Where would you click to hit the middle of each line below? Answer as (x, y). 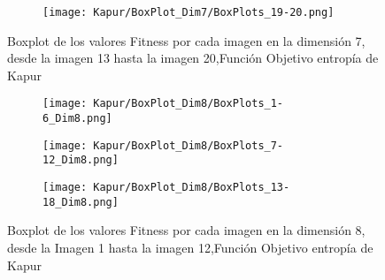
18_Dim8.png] (81, 202)
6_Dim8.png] (77, 119)
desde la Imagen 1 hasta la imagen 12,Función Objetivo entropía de (190, 247)
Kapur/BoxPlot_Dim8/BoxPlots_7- (189, 145)
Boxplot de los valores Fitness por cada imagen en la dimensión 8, (186, 230)
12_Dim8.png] (81, 160)
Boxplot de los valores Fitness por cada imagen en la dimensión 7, (186, 40)
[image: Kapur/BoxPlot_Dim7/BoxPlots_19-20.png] (189, 12)
